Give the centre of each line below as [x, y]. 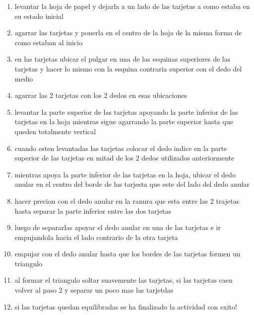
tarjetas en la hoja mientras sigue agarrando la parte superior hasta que [124, 121]
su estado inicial [39, 16]
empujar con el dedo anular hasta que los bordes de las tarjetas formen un [127, 254]
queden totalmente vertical [55, 131]
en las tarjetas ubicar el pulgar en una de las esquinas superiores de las [123, 59]
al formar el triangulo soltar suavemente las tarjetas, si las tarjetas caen [124, 280]
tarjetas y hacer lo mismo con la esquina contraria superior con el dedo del [128, 68]
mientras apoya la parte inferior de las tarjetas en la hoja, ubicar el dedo [125, 174]
